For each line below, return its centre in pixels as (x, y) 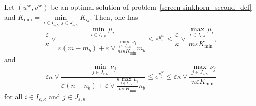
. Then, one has (114, 16)
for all (13, 96)
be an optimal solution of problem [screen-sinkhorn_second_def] (151, 7)
